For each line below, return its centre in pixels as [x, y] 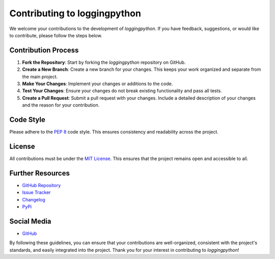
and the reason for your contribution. [61, 105]
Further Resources [39, 173]
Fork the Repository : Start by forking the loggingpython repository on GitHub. [104, 62]
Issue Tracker [36, 192]
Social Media [30, 221]
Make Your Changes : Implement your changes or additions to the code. [98, 84]
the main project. [40, 76]
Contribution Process [44, 50]
